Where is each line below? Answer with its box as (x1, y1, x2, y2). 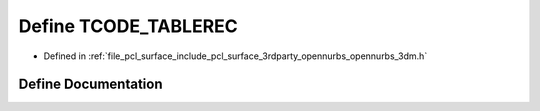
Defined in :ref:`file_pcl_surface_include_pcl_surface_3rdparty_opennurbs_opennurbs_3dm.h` (43, 50, 428, 62)
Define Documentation (18, 76, 163, 93)
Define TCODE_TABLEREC (18, 15, 239, 37)
